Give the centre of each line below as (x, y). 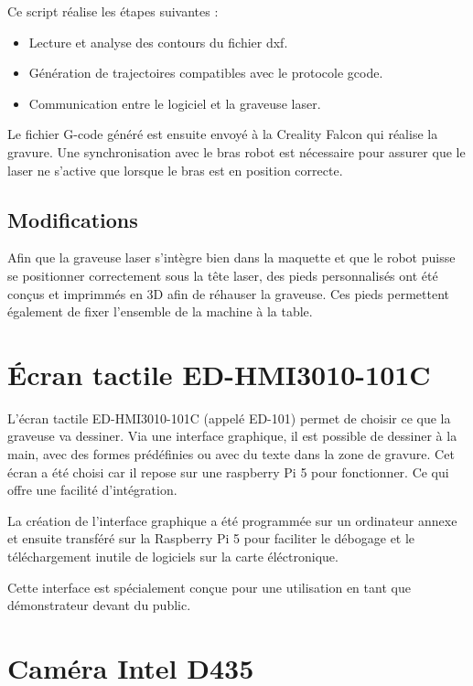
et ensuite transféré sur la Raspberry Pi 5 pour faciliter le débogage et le (211, 538)
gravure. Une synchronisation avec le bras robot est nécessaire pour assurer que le (236, 151)
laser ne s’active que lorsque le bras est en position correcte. (175, 170)
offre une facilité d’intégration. (92, 490)
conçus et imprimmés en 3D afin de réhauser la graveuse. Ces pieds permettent (228, 293)
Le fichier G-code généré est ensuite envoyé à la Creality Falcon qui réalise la (223, 134)
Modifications (73, 219)
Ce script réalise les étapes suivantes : (113, 11)
